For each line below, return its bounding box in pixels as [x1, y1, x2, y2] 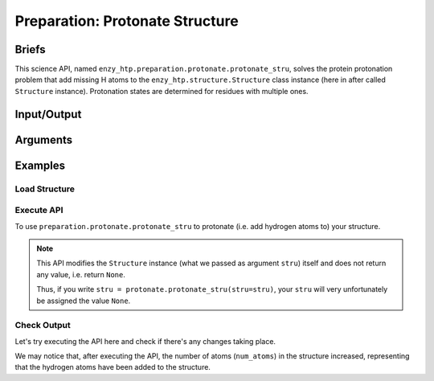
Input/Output [14, 107, 82, 121]
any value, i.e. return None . [36, 269, 126, 279]
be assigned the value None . [36, 296, 131, 305]
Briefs [14, 43, 46, 56]
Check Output [14, 320, 72, 331]
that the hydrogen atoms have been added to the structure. [14, 363, 211, 372]
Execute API [14, 205, 63, 216]
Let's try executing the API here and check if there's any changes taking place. [14, 336, 276, 346]
